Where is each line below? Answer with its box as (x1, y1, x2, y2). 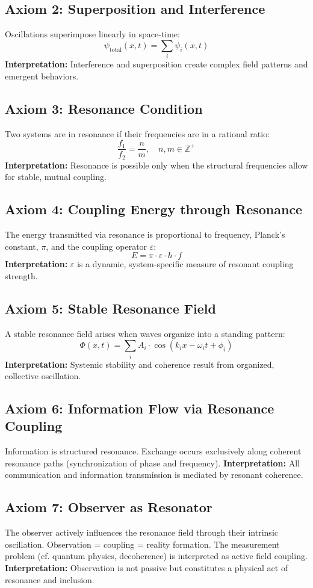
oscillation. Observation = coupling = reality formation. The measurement (5, 537, 280, 550)
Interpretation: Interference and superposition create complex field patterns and (5, 58, 308, 70)
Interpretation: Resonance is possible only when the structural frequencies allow (5, 158, 308, 171)
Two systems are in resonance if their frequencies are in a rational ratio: (5, 127, 270, 140)
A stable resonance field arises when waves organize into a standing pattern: (5, 327, 285, 339)
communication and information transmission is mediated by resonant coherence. (5, 468, 303, 481)
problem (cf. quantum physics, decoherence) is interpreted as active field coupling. (5, 549, 308, 562)
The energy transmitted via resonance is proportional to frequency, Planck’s (5, 228, 285, 241)
